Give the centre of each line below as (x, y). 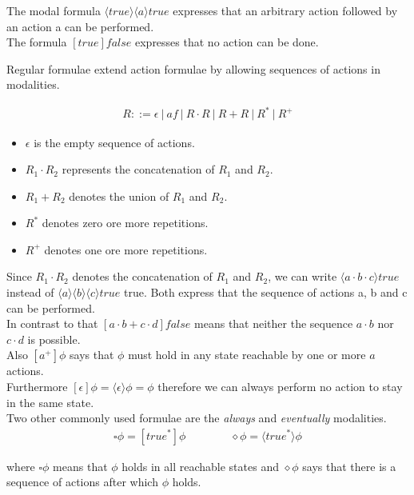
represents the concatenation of (138, 169)
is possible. (54, 339)
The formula (37, 42)
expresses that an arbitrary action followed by (285, 10)
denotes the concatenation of (142, 276)
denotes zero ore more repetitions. (125, 223)
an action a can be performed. (80, 26)
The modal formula (54, 10)
